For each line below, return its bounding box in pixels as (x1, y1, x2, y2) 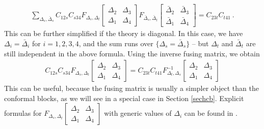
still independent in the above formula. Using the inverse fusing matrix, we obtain (4, 48, 260, 58)
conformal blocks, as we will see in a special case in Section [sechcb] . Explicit (4, 92, 244, 103)
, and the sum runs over (78, 38, 153, 49)
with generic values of (104, 108, 172, 118)
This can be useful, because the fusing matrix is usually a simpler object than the (4, 83, 259, 93)
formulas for (4, 108, 42, 118)
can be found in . (184, 108, 237, 118)
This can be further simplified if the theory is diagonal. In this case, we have (4, 28, 243, 39)
